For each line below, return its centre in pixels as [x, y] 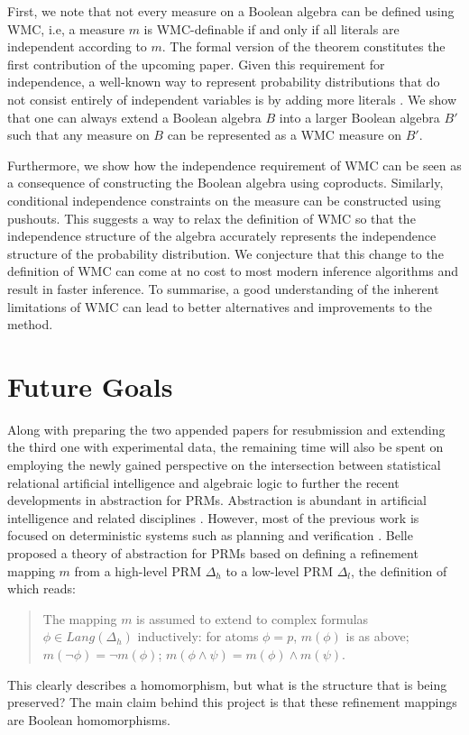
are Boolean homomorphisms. [89, 719]
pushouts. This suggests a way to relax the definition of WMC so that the [212, 218]
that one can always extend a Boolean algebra [134, 117]
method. [30, 324]
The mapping [80, 618]
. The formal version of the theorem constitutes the [303, 46]
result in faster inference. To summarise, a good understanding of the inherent [223, 288]
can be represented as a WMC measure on [284, 135]
